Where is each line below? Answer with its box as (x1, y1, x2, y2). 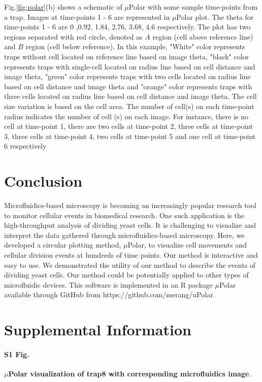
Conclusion (4, 170, 83, 191)
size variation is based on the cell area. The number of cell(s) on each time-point (4, 100, 254, 111)
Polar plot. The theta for (176, 11, 254, 22)
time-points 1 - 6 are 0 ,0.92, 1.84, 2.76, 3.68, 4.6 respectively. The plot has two (4, 21, 251, 32)
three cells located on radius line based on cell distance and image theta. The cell (4, 91, 257, 101)
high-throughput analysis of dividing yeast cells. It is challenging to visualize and (4, 220, 256, 230)
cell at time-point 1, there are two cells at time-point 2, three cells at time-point (4, 121, 253, 131)
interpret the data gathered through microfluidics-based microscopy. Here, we (4, 229, 245, 240)
